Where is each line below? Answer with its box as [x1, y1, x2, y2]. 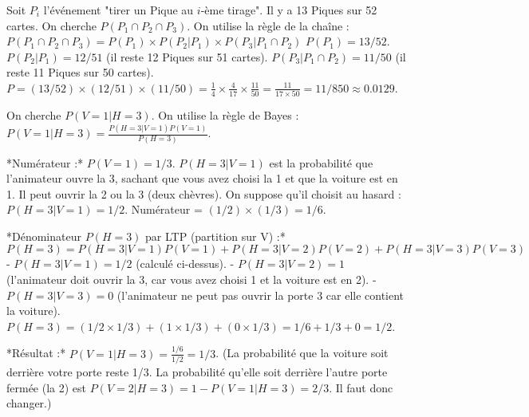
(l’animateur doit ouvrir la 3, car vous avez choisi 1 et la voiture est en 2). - [6, 271, 377, 288]
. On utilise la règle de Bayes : [151, 107, 299, 124]
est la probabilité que [269, 154, 373, 171]
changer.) [6, 395, 52, 411]
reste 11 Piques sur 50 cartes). [6, 64, 154, 81]
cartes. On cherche [6, 17, 97, 33]
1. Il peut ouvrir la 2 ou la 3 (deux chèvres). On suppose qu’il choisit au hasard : [6, 185, 401, 202]
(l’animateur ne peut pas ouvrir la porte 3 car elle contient [116, 286, 405, 303]
